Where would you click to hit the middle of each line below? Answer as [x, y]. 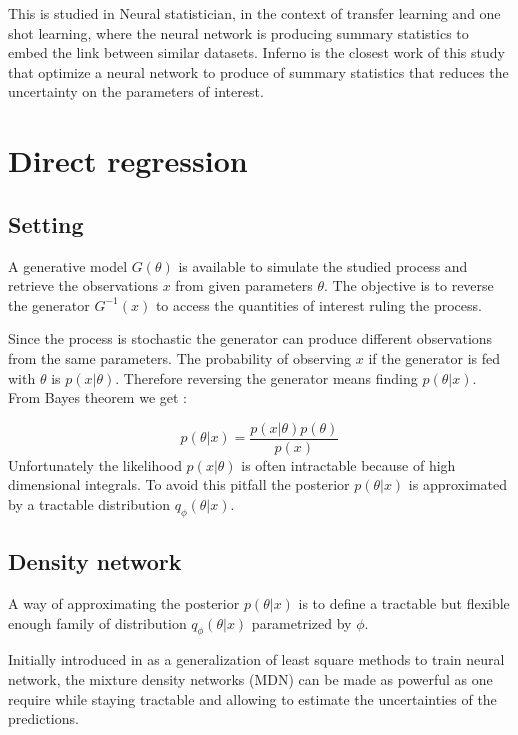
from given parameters [244, 285]
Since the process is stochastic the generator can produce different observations [250, 338]
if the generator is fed [434, 357]
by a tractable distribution [89, 503]
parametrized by [301, 622]
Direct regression [128, 160]
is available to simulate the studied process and [323, 265]
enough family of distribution [97, 622]
